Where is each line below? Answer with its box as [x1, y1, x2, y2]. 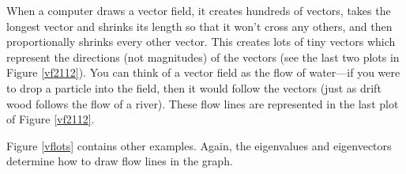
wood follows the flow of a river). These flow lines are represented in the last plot [6, 95, 399, 112]
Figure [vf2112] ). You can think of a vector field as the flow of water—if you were [6, 64, 400, 81]
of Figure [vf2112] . [6, 111, 95, 127]
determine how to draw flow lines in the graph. [6, 153, 233, 169]
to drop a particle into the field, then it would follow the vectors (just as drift [6, 79, 382, 96]
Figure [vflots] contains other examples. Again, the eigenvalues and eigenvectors [6, 137, 392, 153]
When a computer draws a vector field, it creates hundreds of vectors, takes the [6, 2, 391, 18]
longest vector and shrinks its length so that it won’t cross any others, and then [6, 17, 393, 34]
